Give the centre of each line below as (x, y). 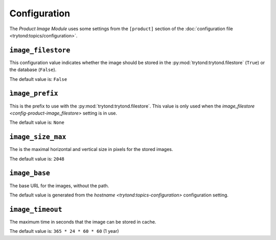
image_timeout (36, 209)
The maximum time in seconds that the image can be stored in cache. (83, 222)
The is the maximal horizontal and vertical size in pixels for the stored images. (91, 149)
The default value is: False (38, 79)
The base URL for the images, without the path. (59, 186)
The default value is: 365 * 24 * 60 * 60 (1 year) (64, 231)
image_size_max (38, 137)
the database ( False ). (33, 70)
